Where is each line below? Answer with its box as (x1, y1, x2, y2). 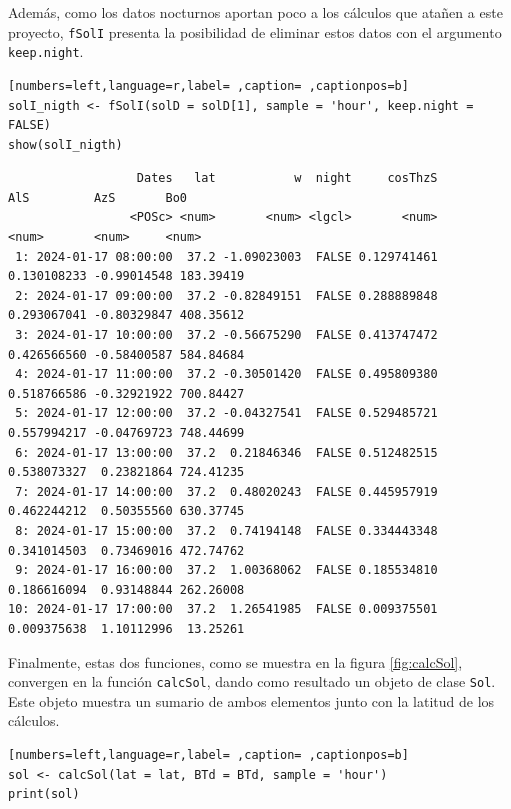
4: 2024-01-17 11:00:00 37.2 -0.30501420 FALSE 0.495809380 (15, 367, 438, 382)
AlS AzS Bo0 (8, 190, 187, 205)
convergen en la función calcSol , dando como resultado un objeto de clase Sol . (8, 671, 496, 692)
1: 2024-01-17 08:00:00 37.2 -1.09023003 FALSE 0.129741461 (15, 249, 438, 264)
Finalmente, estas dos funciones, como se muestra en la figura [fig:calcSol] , (8, 651, 463, 672)
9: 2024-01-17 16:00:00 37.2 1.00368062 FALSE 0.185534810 (15, 563, 438, 578)
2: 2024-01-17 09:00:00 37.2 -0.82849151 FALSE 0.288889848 (15, 288, 438, 303)
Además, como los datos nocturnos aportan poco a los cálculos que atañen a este (8, 2, 503, 22)
